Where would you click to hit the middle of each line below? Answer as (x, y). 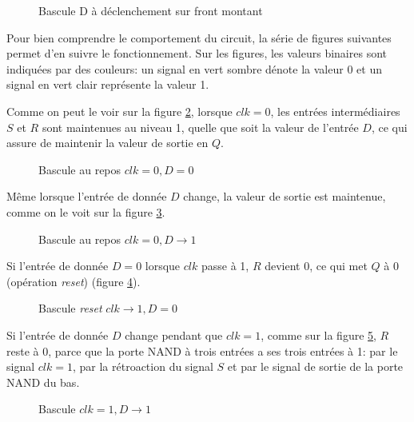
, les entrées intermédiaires (335, 111)
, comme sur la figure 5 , (318, 334)
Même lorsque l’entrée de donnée (87, 196)
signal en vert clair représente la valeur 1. (108, 84)
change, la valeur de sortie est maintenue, (285, 196)
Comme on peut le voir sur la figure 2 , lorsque (119, 111)
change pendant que (174, 334)
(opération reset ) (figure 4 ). (74, 281)
